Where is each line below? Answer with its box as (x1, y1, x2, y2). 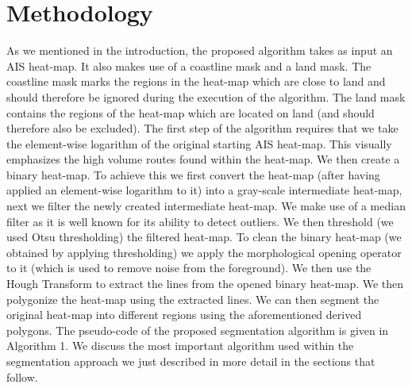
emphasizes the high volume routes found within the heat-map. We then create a (6, 151, 400, 167)
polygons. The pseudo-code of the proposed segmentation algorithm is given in (6, 321, 389, 338)
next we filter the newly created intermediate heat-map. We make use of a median (6, 198, 406, 214)
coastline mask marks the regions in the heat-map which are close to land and (6, 73, 386, 90)
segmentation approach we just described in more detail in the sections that (6, 353, 375, 369)
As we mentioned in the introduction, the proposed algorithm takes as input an (6, 42, 393, 59)
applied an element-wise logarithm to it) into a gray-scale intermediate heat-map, (6, 182, 402, 198)
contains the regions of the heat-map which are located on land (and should (6, 104, 375, 121)
